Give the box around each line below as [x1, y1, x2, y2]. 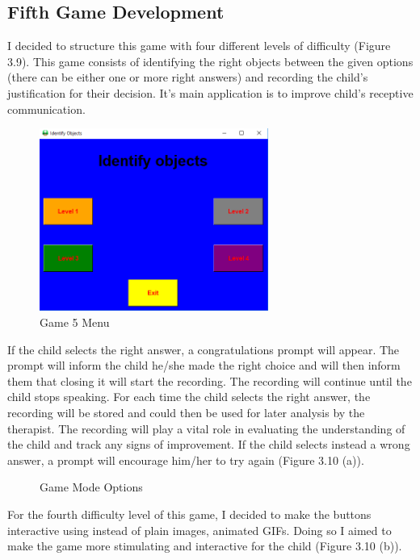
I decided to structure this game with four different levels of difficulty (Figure [7, 37, 391, 54]
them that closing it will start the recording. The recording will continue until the [7, 372, 412, 389]
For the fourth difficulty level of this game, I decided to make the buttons [7, 505, 372, 522]
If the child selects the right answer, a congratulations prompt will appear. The [7, 341, 400, 357]
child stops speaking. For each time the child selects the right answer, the [7, 388, 371, 405]
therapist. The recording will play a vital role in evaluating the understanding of [7, 420, 405, 437]
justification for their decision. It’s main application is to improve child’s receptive [7, 84, 414, 101]
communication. [7, 100, 86, 117]
